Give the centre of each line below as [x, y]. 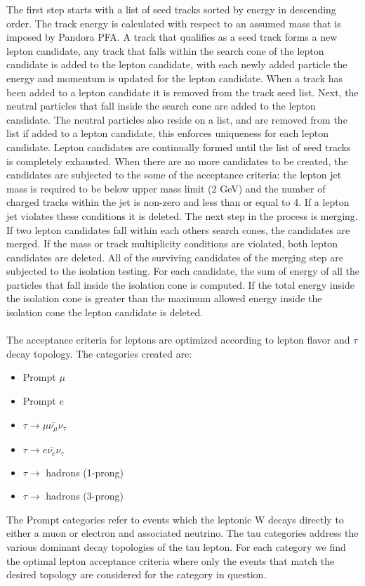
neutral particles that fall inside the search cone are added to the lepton [161, 106]
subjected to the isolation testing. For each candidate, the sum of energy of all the [183, 271]
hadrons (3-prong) [85, 496]
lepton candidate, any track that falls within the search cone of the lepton [165, 50]
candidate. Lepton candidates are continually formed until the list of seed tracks [179, 146]
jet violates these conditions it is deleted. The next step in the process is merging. [182, 215]
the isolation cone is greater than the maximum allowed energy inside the [164, 298]
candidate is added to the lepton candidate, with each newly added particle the [177, 64]
